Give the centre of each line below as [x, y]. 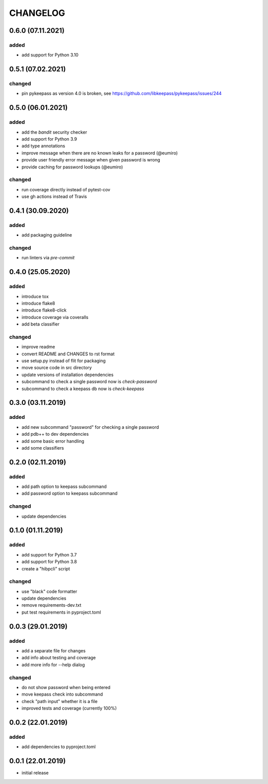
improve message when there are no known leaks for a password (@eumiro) [100, 153]
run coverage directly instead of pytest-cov [66, 189]
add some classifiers [43, 448]
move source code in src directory [57, 368]
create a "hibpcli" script [46, 568]
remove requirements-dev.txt [51, 605]
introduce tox [35, 296]
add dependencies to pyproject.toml [59, 747]
